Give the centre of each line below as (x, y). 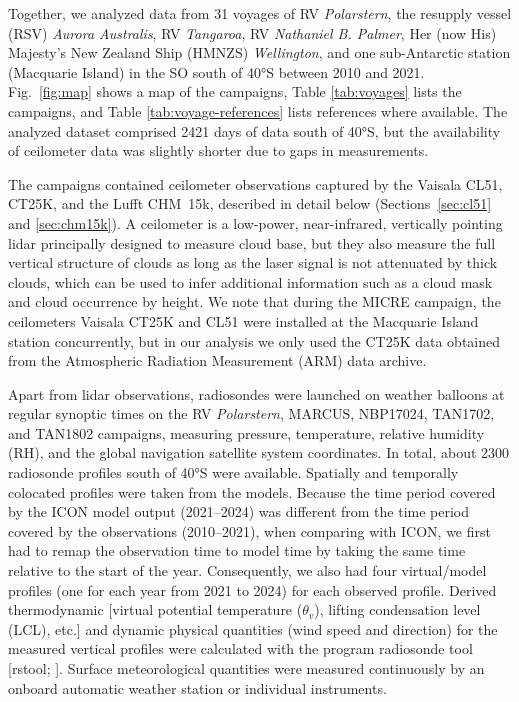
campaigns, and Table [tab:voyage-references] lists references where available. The (258, 110)
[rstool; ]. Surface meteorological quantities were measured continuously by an (246, 668)
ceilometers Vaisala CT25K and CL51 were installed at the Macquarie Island (243, 320)
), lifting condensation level (397, 609)
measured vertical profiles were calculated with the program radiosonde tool (240, 648)
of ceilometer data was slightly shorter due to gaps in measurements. (218, 150)
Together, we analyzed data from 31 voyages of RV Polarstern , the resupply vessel (260, 13)
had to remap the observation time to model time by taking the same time (237, 550)
